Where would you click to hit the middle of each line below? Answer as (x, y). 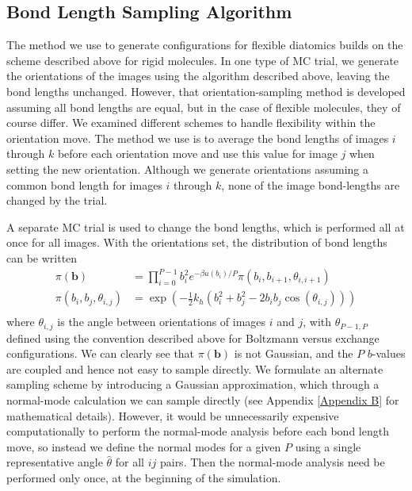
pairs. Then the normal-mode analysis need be (272, 462)
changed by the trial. (57, 200)
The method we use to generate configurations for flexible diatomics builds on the (205, 45)
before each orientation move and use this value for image (197, 153)
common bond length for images (84, 184)
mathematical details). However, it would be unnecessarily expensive (173, 415)
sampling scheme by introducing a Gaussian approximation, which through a (193, 384)
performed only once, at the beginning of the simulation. (144, 477)
